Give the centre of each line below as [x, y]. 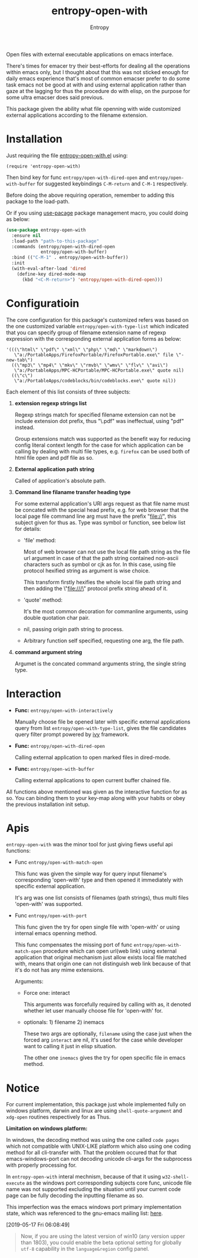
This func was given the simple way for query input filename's [91, 874]
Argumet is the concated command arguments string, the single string [100, 663]
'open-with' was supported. [49, 904]
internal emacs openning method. [56, 933]
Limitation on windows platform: [47, 1129]
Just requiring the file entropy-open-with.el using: [67, 155]
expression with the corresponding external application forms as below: [94, 338]
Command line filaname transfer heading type [73, 492]
